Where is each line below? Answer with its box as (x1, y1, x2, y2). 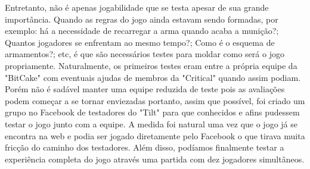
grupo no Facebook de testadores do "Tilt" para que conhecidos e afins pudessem (5, 106, 300, 118)
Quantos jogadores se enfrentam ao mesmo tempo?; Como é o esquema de (5, 36, 275, 48)
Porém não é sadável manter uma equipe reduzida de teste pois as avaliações (5, 83, 285, 95)
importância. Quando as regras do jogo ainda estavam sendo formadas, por (5, 12, 278, 25)
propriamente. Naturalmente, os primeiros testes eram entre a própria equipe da (5, 59, 297, 71)
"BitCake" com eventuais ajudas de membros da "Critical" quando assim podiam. (5, 71, 301, 83)
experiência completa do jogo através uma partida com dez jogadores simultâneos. (5, 152, 305, 165)
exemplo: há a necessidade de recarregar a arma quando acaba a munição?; (5, 24, 279, 37)
